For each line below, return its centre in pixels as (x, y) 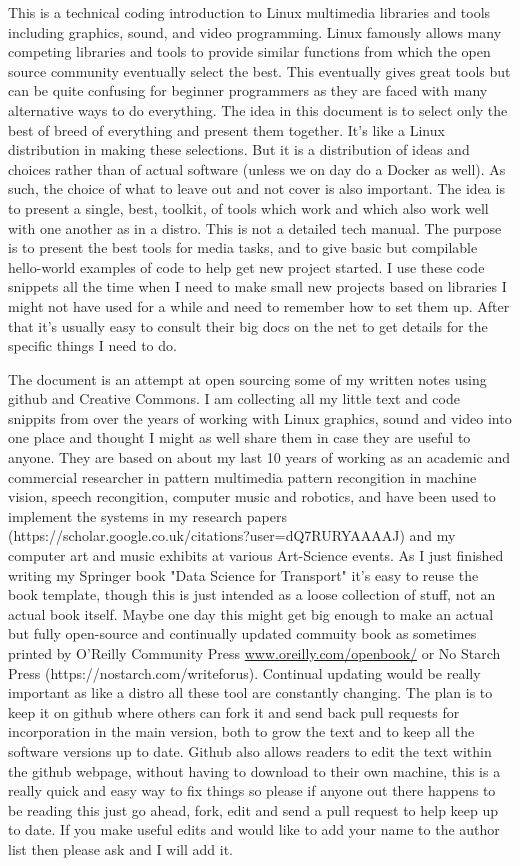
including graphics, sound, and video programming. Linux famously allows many (255, 31)
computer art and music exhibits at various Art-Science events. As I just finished (256, 555)
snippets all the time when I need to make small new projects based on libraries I (257, 286)
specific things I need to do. (92, 345)
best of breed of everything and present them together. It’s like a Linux (226, 129)
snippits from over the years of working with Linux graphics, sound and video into (260, 417)
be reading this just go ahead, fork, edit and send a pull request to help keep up (253, 809)
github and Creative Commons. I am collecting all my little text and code (234, 398)
